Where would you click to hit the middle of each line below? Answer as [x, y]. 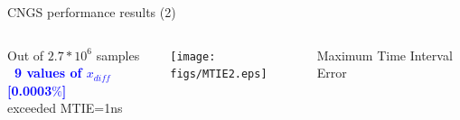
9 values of [48, 73]
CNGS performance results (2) [92, 12]
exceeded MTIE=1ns [65, 108]
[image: [193, 56]
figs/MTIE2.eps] [219, 74]
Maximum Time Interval [385, 55]
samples [118, 55]
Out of [26, 55]
